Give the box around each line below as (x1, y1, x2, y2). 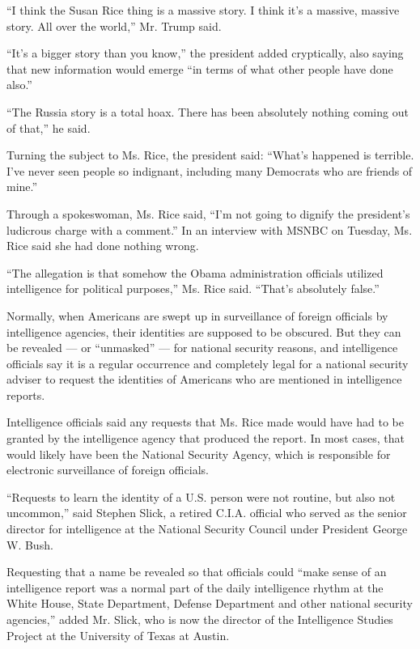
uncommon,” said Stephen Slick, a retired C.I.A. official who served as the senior (6, 504, 407, 521)
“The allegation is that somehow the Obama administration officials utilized (6, 264, 384, 281)
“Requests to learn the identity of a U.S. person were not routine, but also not (6, 488, 396, 505)
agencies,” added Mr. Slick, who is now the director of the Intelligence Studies (6, 611, 393, 627)
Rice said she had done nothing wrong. (6, 237, 199, 254)
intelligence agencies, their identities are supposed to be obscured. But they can (6, 323, 401, 340)
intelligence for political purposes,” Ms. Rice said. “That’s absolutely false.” (6, 280, 380, 297)
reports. (6, 386, 45, 403)
